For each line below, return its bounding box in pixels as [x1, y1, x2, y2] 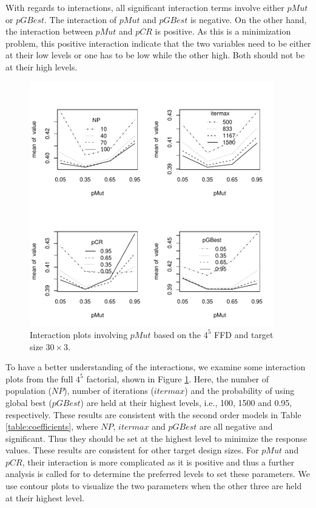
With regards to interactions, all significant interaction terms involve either [5, 1, 284, 13]
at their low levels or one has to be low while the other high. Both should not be [5, 49, 305, 61]
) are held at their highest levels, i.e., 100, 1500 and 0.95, [80, 396, 292, 408]
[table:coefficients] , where [5, 420, 98, 433]
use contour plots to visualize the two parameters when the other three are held [5, 479, 302, 492]
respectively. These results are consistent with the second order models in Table [5, 408, 301, 421]
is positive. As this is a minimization [155, 25, 291, 38]
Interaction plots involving [30, 328, 128, 340]
